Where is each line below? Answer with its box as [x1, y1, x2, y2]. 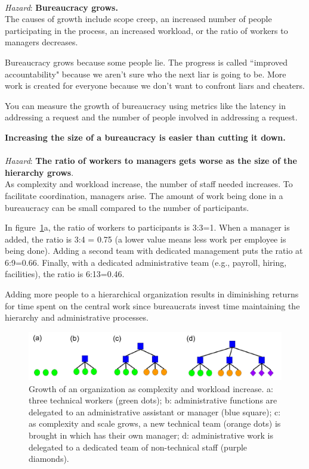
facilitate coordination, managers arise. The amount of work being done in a [5, 189, 283, 201]
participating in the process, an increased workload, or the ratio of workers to [5, 24, 288, 36]
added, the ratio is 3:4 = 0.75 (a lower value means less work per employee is [5, 232, 286, 245]
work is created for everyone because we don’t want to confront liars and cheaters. [5, 79, 305, 92]
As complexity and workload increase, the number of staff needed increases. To [5, 178, 293, 190]
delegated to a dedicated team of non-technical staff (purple [29, 440, 248, 453]
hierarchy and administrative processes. [5, 311, 149, 324]
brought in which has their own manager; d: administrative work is [29, 428, 273, 441]
